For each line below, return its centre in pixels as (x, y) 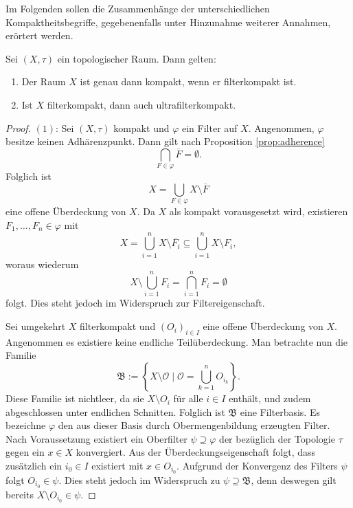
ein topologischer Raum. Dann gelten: (137, 58)
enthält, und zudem (270, 398)
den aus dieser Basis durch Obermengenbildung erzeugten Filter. (194, 425)
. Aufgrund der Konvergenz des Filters (257, 466)
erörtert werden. (39, 35)
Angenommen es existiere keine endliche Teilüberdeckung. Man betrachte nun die (177, 341)
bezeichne (26, 425)
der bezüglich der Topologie (277, 438)
